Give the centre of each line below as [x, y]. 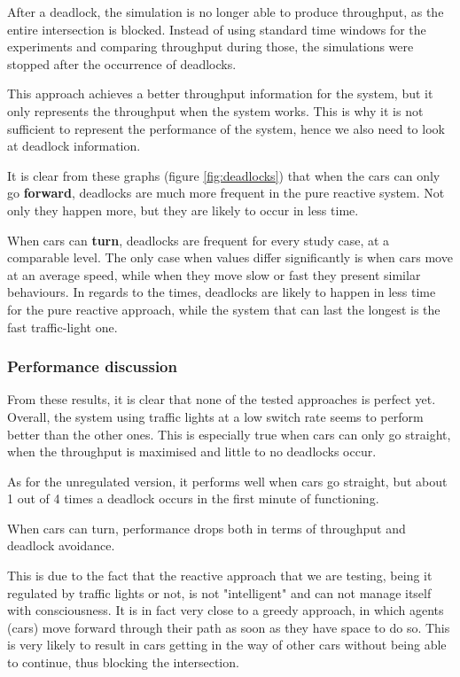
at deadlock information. [74, 146]
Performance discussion [92, 366]
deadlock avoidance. [61, 545]
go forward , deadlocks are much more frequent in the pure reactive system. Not [226, 193]
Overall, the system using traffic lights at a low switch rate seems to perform [215, 416]
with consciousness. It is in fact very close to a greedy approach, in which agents [226, 610]
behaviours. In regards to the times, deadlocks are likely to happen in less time [222, 292]
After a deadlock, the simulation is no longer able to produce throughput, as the [226, 12]
